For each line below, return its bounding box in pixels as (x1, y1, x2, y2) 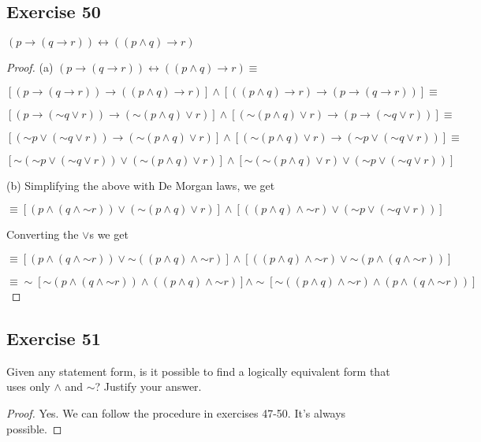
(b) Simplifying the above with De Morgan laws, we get (6, 176, 275, 193)
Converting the (6, 226, 79, 243)
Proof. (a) (6, 59, 54, 76)
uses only (6, 378, 50, 395)
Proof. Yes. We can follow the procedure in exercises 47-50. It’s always (6, 404, 346, 421)
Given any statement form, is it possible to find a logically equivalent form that (6, 362, 390, 379)
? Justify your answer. (95, 378, 202, 395)
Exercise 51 (6, 325, 101, 350)
